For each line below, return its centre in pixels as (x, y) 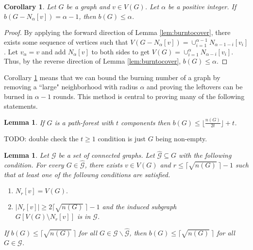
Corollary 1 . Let (30, 6)
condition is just (122, 139)
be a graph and (88, 6)
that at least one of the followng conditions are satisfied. (87, 174)
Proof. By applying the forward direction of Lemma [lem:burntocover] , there (117, 32)
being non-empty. (181, 139)
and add (54, 51)
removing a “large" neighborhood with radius (71, 87)
